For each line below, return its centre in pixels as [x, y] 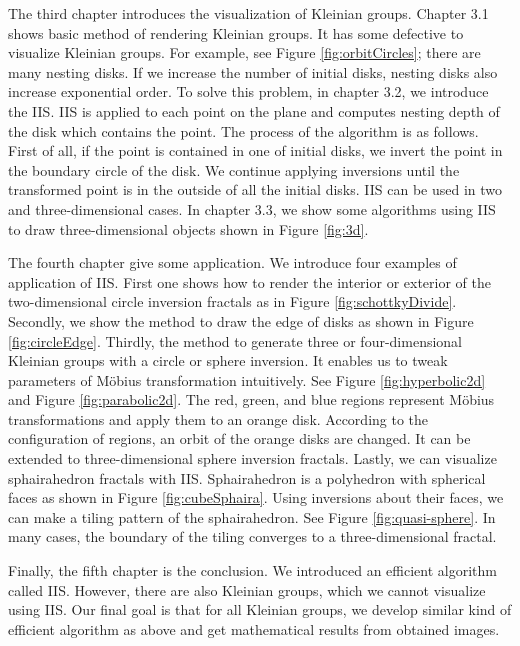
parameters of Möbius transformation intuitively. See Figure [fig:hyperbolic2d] [247, 379]
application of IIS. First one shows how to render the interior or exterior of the [249, 281]
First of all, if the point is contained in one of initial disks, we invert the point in [255, 150]
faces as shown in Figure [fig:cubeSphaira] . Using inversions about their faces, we [256, 497]
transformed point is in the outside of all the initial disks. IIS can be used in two [255, 189]
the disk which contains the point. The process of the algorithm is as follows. [243, 130]
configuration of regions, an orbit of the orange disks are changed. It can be [239, 438]
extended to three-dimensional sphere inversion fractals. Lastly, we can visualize [252, 458]
